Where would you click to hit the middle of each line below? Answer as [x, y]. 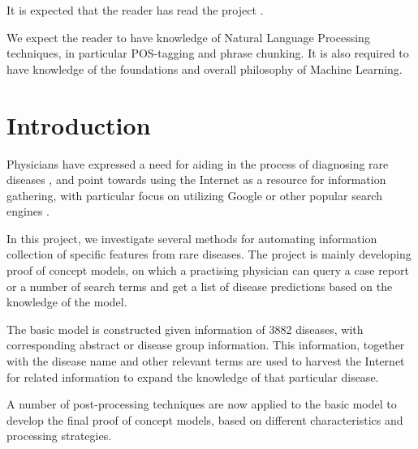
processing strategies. [59, 436]
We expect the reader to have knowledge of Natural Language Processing [188, 37]
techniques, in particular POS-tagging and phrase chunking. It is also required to [208, 53]
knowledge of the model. [67, 302]
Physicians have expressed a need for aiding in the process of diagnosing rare [198, 163]
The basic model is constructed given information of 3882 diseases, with [185, 329]
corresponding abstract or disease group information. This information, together [206, 345]
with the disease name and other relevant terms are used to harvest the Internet [206, 361]
